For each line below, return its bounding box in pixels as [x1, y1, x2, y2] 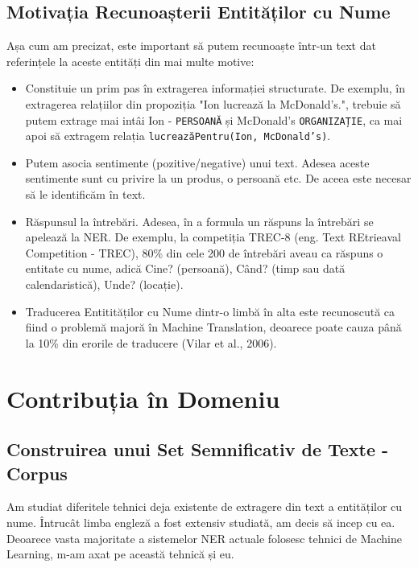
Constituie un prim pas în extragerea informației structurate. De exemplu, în [25, 80, 406, 97]
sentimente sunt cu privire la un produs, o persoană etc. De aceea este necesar [25, 170, 412, 187]
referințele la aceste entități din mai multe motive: [6, 52, 255, 69]
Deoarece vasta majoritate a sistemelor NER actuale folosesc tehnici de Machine [6, 529, 403, 546]
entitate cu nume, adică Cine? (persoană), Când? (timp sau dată [25, 260, 346, 277]
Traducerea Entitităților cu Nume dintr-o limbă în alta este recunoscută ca [25, 303, 395, 319]
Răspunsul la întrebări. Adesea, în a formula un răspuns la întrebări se [25, 212, 374, 229]
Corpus [6, 460, 68, 485]
